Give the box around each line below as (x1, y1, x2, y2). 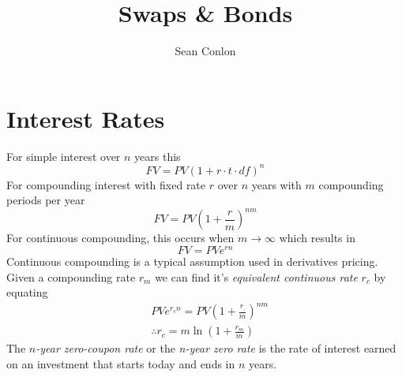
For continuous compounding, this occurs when (6, 230, 235, 246)
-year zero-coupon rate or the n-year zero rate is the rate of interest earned (36, 340, 396, 356)
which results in (279, 230, 355, 246)
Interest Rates (6, 102, 165, 134)
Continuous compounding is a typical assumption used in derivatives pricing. (6, 253, 378, 270)
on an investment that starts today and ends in (6, 356, 235, 372)
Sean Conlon (175, 43, 236, 59)
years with (251, 176, 302, 192)
